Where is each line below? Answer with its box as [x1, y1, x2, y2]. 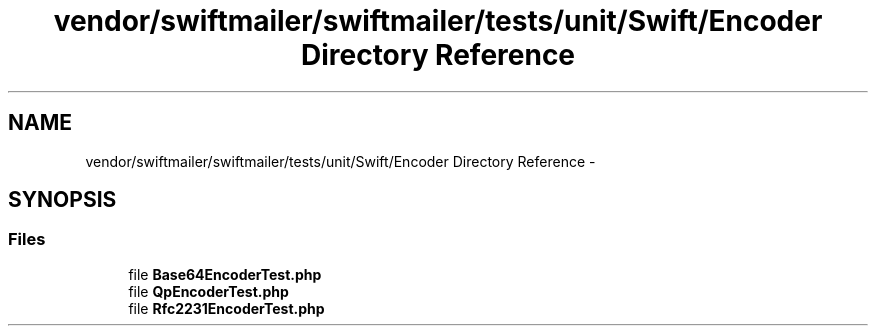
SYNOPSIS [8, 187, 117, 213]
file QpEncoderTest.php [128, 282, 289, 300]
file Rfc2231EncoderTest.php [128, 299, 325, 317]
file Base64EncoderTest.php [128, 265, 322, 283]
